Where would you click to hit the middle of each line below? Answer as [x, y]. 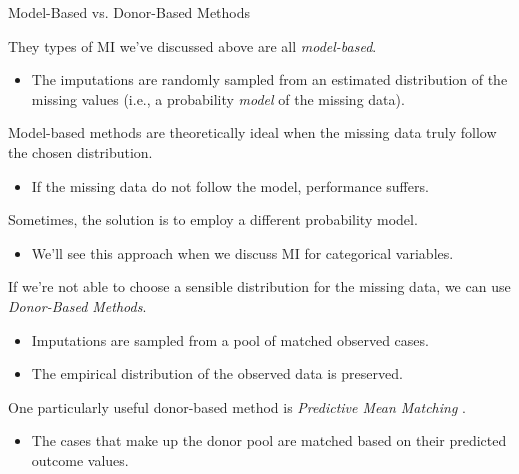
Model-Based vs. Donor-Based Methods [129, 12]
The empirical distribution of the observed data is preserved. [217, 373]
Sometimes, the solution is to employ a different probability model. [213, 219]
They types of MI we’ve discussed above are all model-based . [192, 45]
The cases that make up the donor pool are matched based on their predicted [269, 440]
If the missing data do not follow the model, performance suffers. [230, 185]
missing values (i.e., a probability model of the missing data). [218, 98]
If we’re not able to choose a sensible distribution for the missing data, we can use [259, 286]
